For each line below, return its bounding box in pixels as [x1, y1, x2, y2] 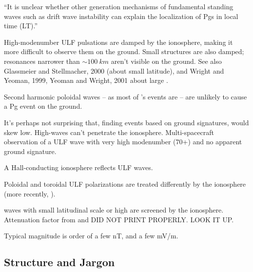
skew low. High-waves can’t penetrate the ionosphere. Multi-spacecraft [4, 127, 214, 137]
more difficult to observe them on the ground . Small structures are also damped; [4, 46, 244, 57]
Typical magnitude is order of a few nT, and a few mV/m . [4, 231, 178, 241]
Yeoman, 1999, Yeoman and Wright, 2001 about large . [4, 75, 168, 85]
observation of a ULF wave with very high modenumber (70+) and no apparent [4, 136, 242, 147]
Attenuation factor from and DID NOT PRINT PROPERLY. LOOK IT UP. [4, 214, 234, 224]
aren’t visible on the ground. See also [111, 56, 222, 66]
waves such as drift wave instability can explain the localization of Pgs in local [4, 11, 238, 21]
